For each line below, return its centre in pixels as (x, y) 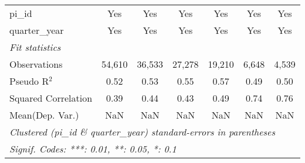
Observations (36, 64)
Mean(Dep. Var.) (44, 115)
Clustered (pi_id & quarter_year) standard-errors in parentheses (143, 132)
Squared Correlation (51, 98)
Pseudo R (29, 81)
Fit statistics (35, 47)
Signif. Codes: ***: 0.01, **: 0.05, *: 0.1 (93, 149)
